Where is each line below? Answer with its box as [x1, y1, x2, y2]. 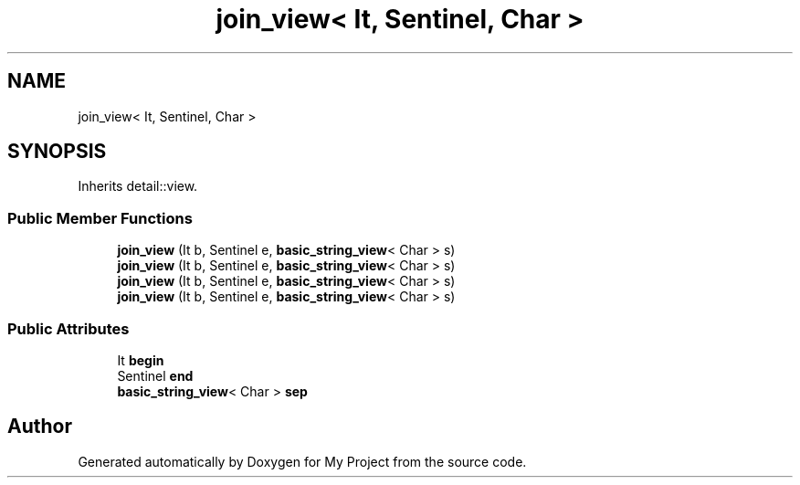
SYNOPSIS [7, 140, 107, 163]
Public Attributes [7, 319, 130, 338]
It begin [117, 352, 164, 368]
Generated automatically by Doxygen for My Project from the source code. [78, 453, 527, 469]
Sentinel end [117, 367, 194, 384]
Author [7, 415, 72, 438]
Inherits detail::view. [78, 178, 198, 195]
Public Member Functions [7, 208, 193, 227]
